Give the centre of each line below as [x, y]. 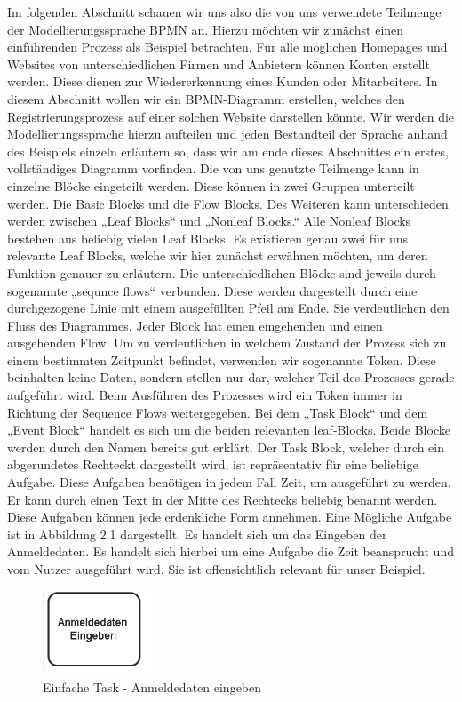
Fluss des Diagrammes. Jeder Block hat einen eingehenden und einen [195, 325]
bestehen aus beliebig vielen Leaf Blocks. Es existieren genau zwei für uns [208, 238]
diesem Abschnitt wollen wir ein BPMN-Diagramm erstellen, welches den [206, 98]
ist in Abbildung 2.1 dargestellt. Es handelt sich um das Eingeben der [197, 534]
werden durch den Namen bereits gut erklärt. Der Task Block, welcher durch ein [226, 447]
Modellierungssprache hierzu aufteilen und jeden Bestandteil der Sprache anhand [227, 134]
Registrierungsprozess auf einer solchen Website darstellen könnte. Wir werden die [231, 116]
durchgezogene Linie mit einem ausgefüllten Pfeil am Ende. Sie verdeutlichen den [228, 308]
